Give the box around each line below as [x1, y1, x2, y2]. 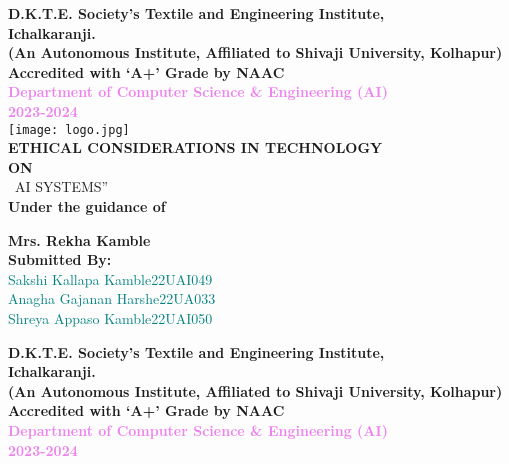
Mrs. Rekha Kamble [8, 229, 151, 250]
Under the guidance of [8, 196, 166, 216]
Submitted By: [8, 249, 112, 270]
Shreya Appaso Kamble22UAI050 [8, 307, 213, 328]
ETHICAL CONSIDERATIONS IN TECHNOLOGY [8, 137, 383, 158]
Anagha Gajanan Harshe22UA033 [8, 288, 216, 309]
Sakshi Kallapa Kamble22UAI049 [8, 268, 213, 289]
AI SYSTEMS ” [14, 176, 109, 197]
